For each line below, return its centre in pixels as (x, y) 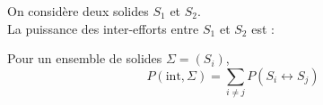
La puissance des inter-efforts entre (103, 28)
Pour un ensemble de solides (85, 58)
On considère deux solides (78, 11)
